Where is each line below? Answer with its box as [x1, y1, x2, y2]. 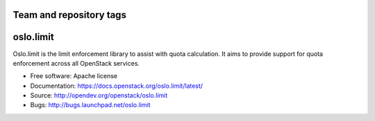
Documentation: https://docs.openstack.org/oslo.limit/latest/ [30, 82, 203, 90]
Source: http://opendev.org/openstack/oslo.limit [30, 91, 168, 100]
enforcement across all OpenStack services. [12, 59, 140, 67]
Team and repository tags [12, 9, 126, 21]
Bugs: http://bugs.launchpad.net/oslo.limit [30, 101, 151, 109]
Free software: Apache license [30, 72, 118, 80]
